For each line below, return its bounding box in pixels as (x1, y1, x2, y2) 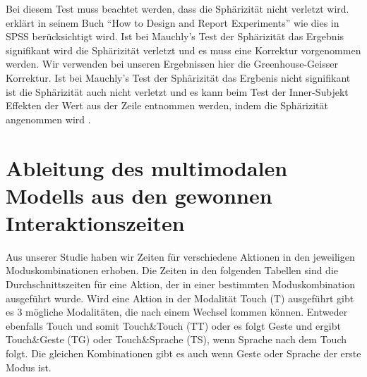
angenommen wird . (6, 111, 91, 126)
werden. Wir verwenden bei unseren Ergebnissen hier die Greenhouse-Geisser (6, 56, 338, 71)
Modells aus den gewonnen (6, 180, 272, 209)
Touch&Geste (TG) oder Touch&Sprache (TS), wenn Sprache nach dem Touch (6, 332, 347, 347)
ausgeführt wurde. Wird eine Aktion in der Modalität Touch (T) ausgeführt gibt (6, 290, 354, 305)
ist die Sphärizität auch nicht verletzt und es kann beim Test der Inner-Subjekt (6, 84, 349, 99)
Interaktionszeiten (6, 208, 185, 237)
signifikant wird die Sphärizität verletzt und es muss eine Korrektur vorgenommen (6, 42, 361, 57)
